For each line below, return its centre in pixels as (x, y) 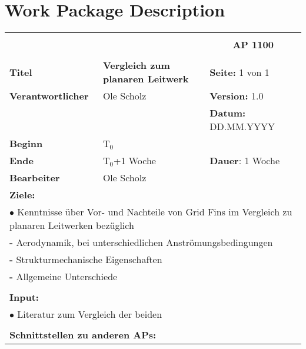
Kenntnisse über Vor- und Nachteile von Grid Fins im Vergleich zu (155, 212)
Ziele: (22, 195)
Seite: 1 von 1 (240, 72)
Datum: (228, 113)
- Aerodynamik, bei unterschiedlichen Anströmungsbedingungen (141, 242)
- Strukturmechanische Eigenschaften (86, 260)
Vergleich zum (136, 65)
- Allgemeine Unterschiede (64, 277)
